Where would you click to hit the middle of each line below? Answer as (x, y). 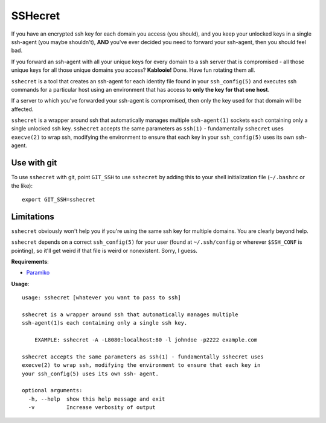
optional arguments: (52, 390)
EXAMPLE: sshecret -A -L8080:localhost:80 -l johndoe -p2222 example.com (146, 340)
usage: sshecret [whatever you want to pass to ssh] (101, 298)
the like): (22, 186)
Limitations (33, 216)
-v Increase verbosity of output (92, 408)
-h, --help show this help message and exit (97, 399)
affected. (22, 109)
